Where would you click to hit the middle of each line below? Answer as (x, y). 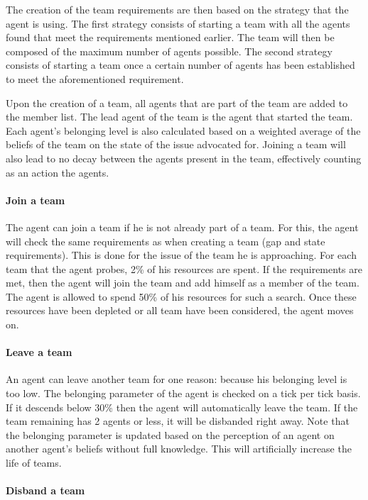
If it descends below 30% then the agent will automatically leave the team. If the (182, 407)
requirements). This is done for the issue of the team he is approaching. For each (181, 255)
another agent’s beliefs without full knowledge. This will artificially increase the (179, 449)
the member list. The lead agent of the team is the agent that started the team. (179, 117)
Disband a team (45, 490)
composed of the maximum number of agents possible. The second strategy (169, 51)
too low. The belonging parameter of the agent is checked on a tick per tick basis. (183, 393)
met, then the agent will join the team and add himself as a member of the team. (183, 283)
